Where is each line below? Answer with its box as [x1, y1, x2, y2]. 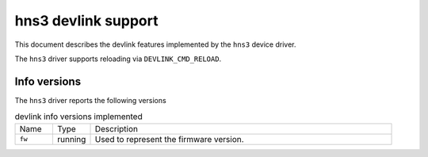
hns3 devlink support [14, 12, 159, 29]
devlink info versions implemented [14, 111, 143, 122]
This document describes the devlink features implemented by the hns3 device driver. [14, 40, 296, 49]
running [56, 133, 86, 144]
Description [94, 123, 139, 134]
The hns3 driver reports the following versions [14, 95, 166, 105]
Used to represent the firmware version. [94, 133, 245, 144]
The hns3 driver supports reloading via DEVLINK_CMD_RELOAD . [14, 54, 222, 63]
